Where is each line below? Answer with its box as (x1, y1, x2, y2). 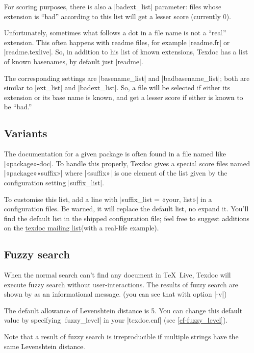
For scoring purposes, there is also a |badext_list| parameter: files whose (4, 1, 222, 11)
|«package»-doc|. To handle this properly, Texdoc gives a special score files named (4, 158, 250, 168)
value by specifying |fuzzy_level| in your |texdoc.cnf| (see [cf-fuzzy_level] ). (4, 315, 228, 325)
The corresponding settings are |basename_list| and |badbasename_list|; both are (4, 73, 250, 83)
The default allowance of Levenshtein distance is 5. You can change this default (4, 305, 243, 315)
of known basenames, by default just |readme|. (4, 56, 143, 66)
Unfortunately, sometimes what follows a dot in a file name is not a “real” (4, 27, 227, 38)
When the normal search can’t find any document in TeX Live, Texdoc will (4, 270, 231, 280)
